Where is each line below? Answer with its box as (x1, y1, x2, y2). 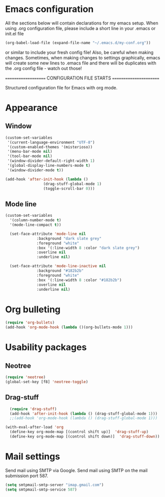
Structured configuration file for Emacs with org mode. (5, 84, 117, 90)
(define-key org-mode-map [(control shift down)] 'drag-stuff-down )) (9, 434, 160, 439)
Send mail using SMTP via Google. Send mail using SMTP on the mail (5, 467, 148, 473)
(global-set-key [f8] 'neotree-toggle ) (5, 379, 88, 384)
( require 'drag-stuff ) (9, 406, 57, 412)
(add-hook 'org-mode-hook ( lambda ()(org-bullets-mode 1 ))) (5, 325, 133, 330)
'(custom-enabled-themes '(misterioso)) (7, 144, 93, 149)
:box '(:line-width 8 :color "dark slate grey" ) (36, 245, 140, 250)
